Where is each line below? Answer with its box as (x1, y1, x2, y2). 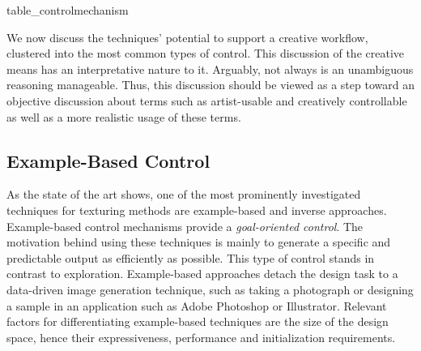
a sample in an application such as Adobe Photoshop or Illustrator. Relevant (6, 297, 387, 314)
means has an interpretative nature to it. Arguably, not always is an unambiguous (6, 60, 414, 77)
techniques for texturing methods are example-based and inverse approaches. (6, 201, 387, 218)
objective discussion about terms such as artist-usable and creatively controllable (6, 92, 407, 109)
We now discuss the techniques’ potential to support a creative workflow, (6, 28, 368, 45)
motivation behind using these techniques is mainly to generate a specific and (6, 233, 391, 250)
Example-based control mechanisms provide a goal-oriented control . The (6, 217, 364, 234)
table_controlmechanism (6, 2, 129, 18)
